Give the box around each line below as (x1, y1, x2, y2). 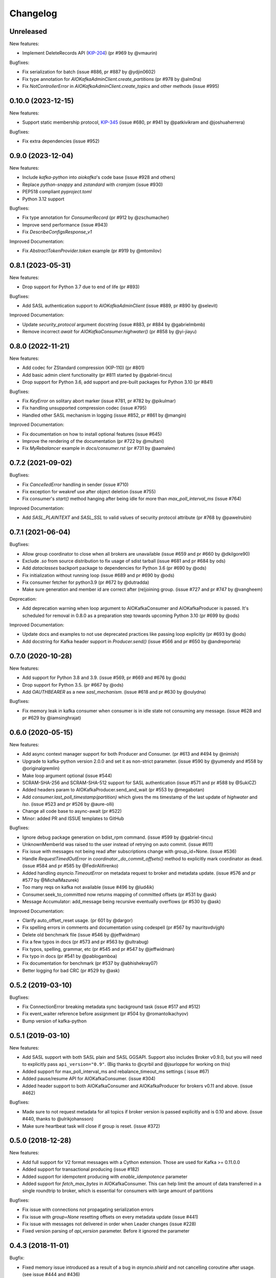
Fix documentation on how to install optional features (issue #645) (22, 431, 162, 437)
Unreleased (9, 27, 48, 36)
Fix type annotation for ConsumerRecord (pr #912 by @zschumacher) (22, 215, 169, 221)
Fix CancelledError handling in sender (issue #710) (22, 481, 129, 488)
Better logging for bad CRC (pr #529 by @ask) (22, 967, 120, 973)
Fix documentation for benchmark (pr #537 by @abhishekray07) (22, 960, 158, 966)
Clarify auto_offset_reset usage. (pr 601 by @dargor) (22, 917, 133, 923)
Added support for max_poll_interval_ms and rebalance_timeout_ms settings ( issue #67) (22, 1068, 210, 1075)
